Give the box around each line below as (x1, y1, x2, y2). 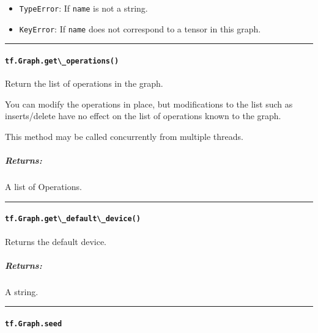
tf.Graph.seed (5, 319, 62, 328)
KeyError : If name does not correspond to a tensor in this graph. (19, 22, 261, 35)
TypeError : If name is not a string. (19, 2, 148, 14)
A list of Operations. (5, 180, 82, 193)
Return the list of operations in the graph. (5, 77, 163, 90)
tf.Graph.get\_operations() (5, 56, 119, 65)
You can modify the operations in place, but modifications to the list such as (5, 97, 293, 110)
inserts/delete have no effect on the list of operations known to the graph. (5, 109, 281, 122)
